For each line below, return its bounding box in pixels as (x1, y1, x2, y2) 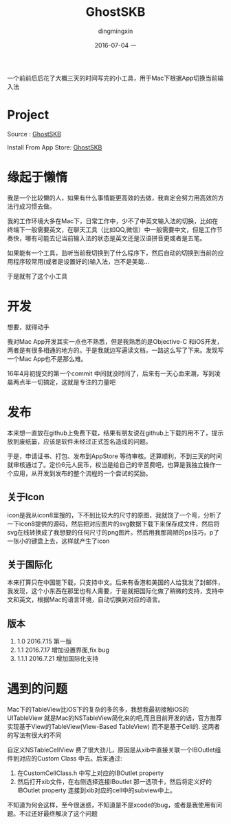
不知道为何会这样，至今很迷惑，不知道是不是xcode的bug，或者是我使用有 (7, 801, 217, 810)
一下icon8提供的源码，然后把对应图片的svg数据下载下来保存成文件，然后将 (7, 519, 220, 528)
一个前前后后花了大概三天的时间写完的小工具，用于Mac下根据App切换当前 (7, 74, 218, 82)
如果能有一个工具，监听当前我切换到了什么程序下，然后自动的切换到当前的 (7, 249, 218, 257)
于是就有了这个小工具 (7, 271, 67, 280)
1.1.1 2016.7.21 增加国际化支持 (16, 655, 98, 663)
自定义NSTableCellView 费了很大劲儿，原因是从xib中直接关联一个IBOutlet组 (7, 745, 221, 754)
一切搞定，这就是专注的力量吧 (30, 378, 115, 386)
